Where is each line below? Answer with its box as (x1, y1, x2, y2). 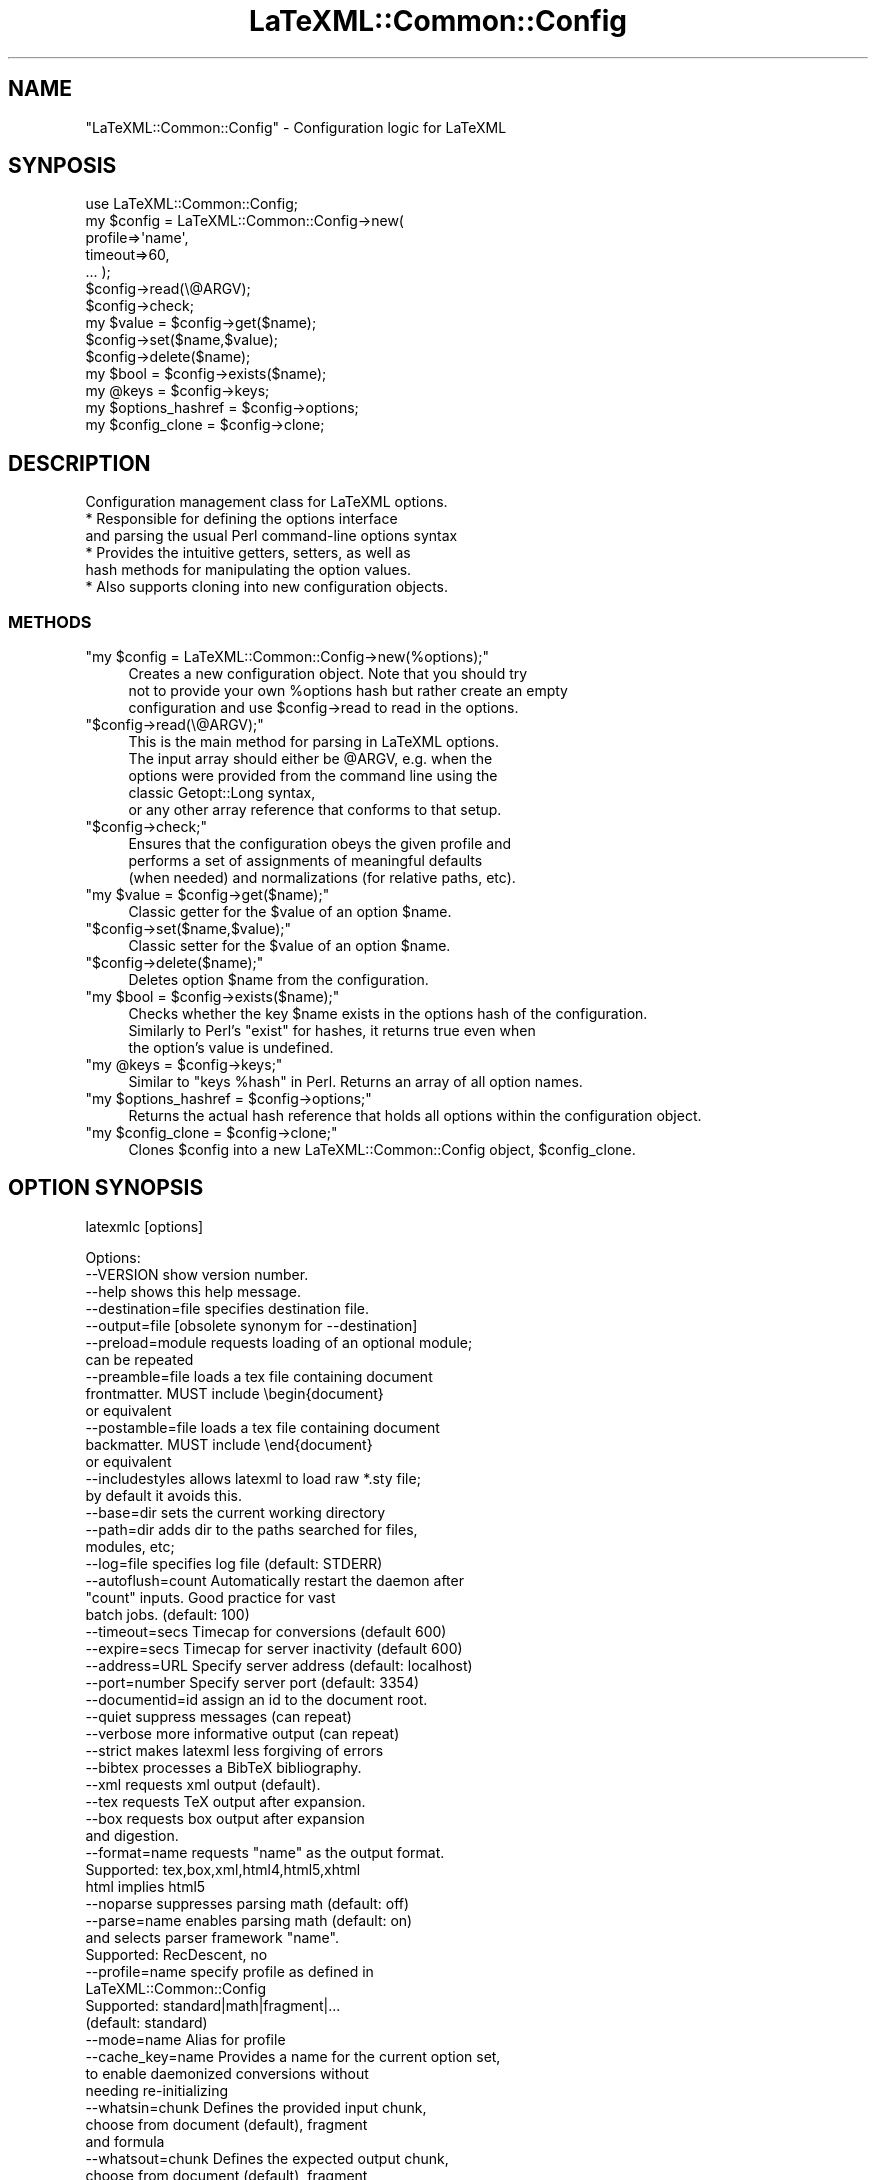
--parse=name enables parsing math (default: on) (85, 1911, 413, 1929)
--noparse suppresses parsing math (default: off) (85, 1894, 410, 1912)
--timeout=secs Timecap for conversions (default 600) (85, 1622, 447, 1640)
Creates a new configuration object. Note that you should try (128, 665, 528, 683)
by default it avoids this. (85, 1486, 242, 1504)
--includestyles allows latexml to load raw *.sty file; (85, 1469, 421, 1487)
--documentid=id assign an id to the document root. (85, 1690, 428, 1708)
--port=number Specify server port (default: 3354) (85, 1673, 420, 1691)
